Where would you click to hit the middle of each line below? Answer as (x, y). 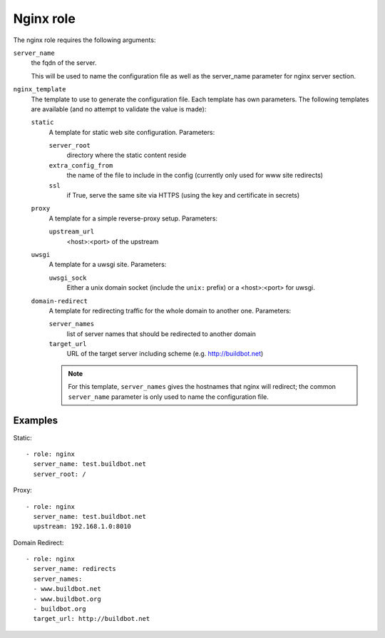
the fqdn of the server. (64, 63)
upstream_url (72, 232)
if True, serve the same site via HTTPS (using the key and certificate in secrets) (183, 196)
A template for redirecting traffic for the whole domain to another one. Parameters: (170, 310)
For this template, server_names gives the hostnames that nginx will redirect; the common (202, 387)
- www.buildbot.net (67, 589)
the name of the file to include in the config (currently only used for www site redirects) (195, 176)
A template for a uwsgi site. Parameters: (108, 265)
